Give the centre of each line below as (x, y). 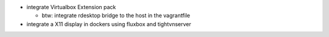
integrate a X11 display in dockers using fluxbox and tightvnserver (109, 24)
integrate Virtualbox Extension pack (71, 7)
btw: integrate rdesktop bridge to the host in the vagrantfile (116, 16)
